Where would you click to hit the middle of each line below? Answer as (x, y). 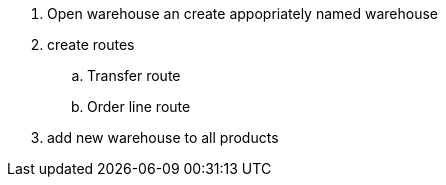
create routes (91, 44)
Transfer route (134, 75)
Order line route (139, 106)
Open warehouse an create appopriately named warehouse (243, 13)
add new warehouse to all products (163, 137)
